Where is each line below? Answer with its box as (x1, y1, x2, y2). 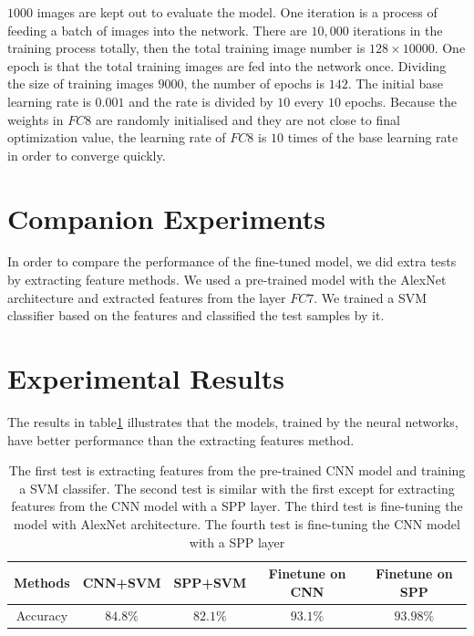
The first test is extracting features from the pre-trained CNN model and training (8, 461, 466, 480)
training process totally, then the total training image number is (7, 38, 366, 57)
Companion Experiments (7, 199, 325, 236)
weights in (7, 109, 64, 129)
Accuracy (15, 605, 68, 624)
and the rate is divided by (129, 91, 273, 110)
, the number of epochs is (183, 74, 325, 93)
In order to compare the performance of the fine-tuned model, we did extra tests (7, 252, 457, 271)
